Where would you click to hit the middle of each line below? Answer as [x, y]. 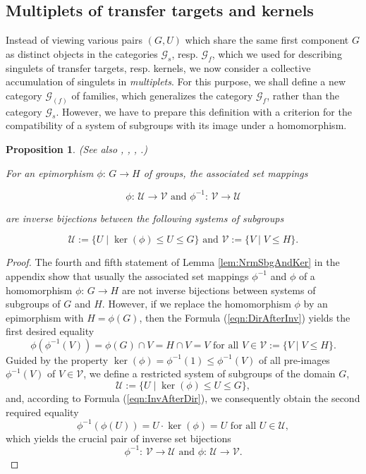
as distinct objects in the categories [82, 53]
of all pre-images [294, 359]
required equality [42, 412]
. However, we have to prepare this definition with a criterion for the [204, 111]
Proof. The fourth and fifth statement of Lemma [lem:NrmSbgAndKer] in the [173, 262]
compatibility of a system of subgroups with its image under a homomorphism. [176, 125]
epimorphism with [45, 317]
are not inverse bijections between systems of [219, 290]
